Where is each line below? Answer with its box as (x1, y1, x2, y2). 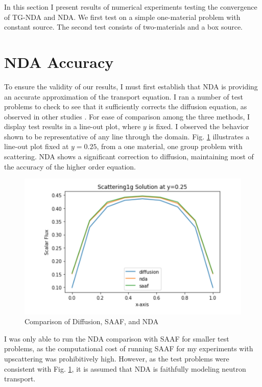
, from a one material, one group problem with (97, 141, 243, 152)
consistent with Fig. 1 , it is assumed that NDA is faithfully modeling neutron (4, 363, 246, 374)
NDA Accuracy (4, 51, 114, 72)
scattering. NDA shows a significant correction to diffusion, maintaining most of (4, 151, 254, 162)
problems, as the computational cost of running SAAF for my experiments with (4, 343, 253, 354)
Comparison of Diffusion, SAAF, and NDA (25, 316, 159, 327)
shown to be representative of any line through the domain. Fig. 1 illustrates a (4, 131, 250, 141)
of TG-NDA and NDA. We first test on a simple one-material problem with (4, 11, 241, 22)
